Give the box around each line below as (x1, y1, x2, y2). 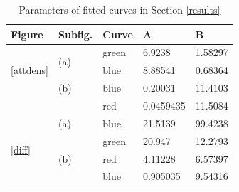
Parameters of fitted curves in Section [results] (18, 2, 221, 16)
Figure (11, 26, 43, 41)
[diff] (11, 142, 31, 157)
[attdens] (11, 63, 48, 78)
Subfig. (58, 26, 93, 41)
